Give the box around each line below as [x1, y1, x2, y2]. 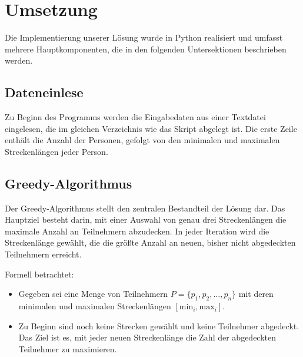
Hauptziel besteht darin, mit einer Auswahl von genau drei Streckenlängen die [5, 213, 287, 226]
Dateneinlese [5, 83, 84, 101]
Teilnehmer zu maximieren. [18, 342, 117, 355]
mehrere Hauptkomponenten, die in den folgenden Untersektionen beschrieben [5, 42, 287, 55]
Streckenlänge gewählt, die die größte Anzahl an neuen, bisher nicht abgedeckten [5, 236, 296, 249]
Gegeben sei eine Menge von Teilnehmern [18, 287, 168, 300]
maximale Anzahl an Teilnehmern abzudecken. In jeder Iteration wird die [5, 224, 269, 237]
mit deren [238, 287, 274, 300]
